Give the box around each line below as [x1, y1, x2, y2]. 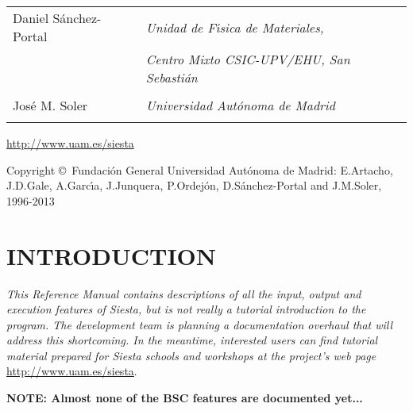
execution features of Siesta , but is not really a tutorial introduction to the [6, 301, 366, 317]
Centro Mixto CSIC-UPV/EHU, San [145, 50, 350, 68]
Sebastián [145, 68, 198, 86]
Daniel [13, 9, 49, 27]
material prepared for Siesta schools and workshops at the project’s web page [6, 347, 376, 363]
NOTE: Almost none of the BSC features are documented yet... [6, 390, 363, 406]
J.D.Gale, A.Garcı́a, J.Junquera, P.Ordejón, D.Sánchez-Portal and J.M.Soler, [6, 177, 382, 194]
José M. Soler [13, 96, 88, 114]
